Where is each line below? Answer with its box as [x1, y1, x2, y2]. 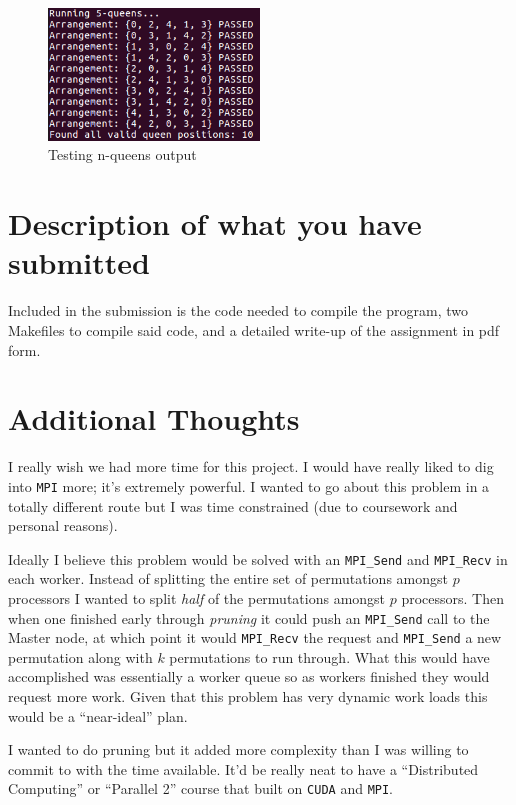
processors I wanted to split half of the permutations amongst [8, 587, 386, 608]
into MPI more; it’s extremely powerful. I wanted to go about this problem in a [8, 475, 490, 496]
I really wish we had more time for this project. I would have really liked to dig [8, 456, 494, 477]
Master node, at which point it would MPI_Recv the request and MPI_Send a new [8, 627, 502, 648]
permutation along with [8, 646, 153, 667]
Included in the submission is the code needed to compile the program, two [8, 300, 469, 321]
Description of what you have [8, 203, 422, 244]
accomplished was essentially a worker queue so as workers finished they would [8, 666, 490, 687]
